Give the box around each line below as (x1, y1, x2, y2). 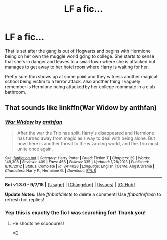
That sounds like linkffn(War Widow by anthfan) (5, 103, 157, 112)
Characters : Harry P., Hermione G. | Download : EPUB (5, 168, 96, 173)
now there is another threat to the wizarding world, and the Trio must (17, 140, 159, 146)
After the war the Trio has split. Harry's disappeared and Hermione (17, 130, 154, 136)
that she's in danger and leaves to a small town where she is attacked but (5, 58, 156, 64)
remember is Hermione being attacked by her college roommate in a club (5, 83, 155, 90)
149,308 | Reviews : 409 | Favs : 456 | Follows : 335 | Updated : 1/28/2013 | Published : (5, 160, 149, 164)
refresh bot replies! (5, 196, 44, 202)
